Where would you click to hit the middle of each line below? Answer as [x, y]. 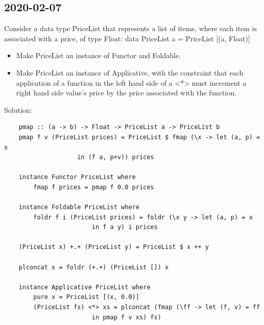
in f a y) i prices [125, 227]
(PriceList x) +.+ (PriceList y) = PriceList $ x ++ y [114, 247]
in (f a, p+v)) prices [116, 157]
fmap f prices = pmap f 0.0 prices [94, 187]
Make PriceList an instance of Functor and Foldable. [99, 55]
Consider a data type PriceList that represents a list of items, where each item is [130, 28]
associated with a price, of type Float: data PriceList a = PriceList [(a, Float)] [127, 38]
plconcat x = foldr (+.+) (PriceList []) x [94, 267]
